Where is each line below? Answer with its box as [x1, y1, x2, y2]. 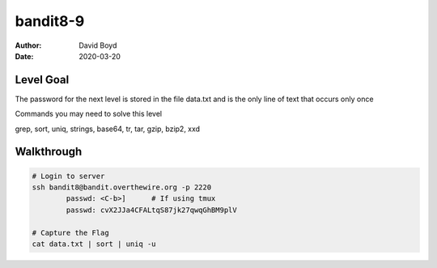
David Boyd [78, 40, 117, 50]
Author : [15, 40, 42, 50]
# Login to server [32, 171, 105, 181]
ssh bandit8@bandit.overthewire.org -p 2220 [32, 183, 212, 192]
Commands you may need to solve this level [15, 109, 162, 119]
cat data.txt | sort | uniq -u [32, 239, 157, 249]
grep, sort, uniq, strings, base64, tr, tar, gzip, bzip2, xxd [15, 124, 201, 134]
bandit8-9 [15, 12, 85, 30]
